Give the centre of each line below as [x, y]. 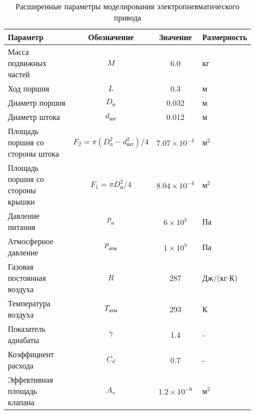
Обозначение [111, 37]
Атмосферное [31, 241]
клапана [21, 402]
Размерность [225, 37]
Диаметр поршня [37, 103]
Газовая [21, 266]
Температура [29, 303]
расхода [21, 365]
